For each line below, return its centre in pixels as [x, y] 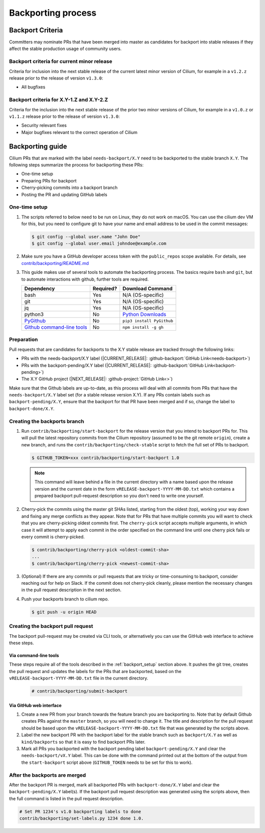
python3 [34, 314]
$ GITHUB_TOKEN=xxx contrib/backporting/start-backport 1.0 [106, 458]
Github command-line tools [56, 327]
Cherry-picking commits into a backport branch [69, 188]
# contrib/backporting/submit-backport [79, 691]
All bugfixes [33, 87]
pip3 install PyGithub [148, 321]
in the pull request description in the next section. [71, 590]
